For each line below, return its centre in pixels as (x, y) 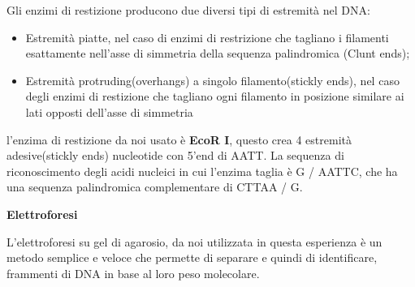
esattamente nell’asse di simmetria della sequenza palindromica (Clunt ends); (218, 53)
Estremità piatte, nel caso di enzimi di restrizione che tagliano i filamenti (207, 37)
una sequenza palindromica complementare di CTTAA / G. (155, 187)
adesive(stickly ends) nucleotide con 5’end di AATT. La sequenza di (175, 155)
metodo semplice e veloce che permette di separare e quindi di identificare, (192, 257)
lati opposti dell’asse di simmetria (109, 111)
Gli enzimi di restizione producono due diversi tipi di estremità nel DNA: (188, 10)
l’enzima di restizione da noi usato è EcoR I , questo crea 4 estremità (179, 139)
